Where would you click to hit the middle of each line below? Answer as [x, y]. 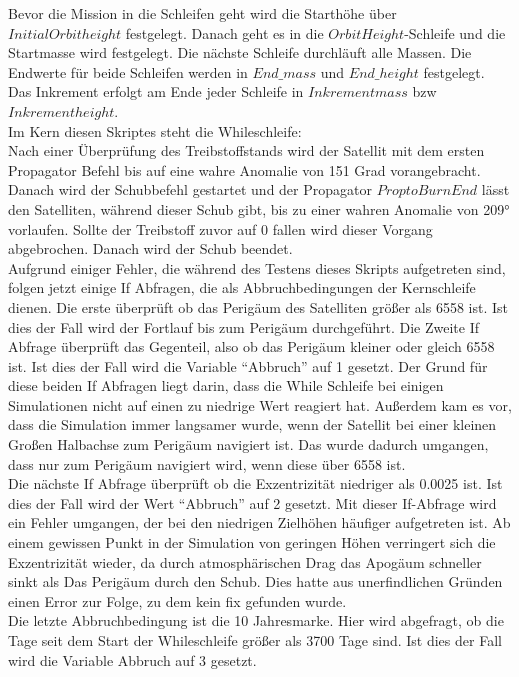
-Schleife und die [455, 32]
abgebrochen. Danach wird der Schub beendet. [150, 248]
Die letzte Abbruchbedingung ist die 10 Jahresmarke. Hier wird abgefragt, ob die [256, 620]
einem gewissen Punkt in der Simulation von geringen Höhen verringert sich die [252, 542]
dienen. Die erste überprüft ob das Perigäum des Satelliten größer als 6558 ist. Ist [258, 306]
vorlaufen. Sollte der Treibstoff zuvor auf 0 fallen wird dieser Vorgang [220, 228]
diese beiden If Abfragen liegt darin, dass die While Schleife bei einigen [226, 385]
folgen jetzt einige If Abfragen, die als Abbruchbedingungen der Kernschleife [242, 287]
